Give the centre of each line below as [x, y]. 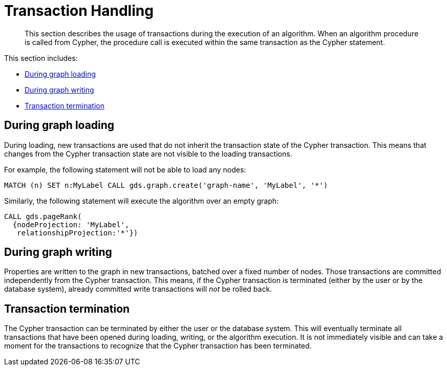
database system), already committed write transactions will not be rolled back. [138, 289]
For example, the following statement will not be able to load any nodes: [125, 169]
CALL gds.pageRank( [43, 216]
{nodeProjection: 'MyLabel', [71, 224]
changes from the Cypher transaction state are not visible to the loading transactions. [148, 154]
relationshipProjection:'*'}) [78, 233]
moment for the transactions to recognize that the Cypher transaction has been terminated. [158, 346]
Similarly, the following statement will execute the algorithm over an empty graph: [142, 201]
